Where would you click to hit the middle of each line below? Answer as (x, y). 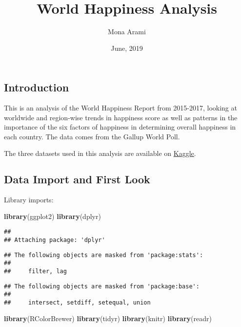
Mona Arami (127, 32)
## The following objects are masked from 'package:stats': (104, 255)
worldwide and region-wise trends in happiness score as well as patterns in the (121, 117)
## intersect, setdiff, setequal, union (77, 303)
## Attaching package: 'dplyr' (55, 240)
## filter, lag (35, 272)
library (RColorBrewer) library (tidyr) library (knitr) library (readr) (108, 318)
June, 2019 (127, 48)
